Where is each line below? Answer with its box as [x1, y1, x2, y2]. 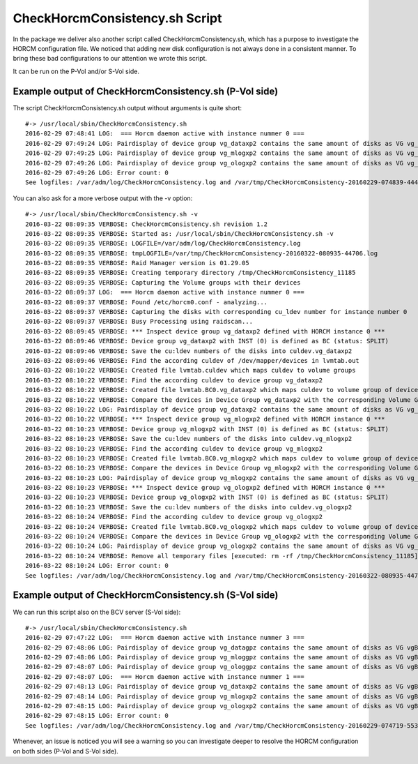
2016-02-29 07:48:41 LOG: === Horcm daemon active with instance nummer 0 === [25, 130, 304, 137]
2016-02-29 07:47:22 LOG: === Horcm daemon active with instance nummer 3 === [25, 634, 304, 642]
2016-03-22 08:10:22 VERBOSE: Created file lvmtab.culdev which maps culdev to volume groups [25, 366, 356, 375]
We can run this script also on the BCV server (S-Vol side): [13, 608, 181, 616]
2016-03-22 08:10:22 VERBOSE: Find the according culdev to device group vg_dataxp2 [25, 376, 323, 384]
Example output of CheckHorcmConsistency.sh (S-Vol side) [13, 590, 279, 601]
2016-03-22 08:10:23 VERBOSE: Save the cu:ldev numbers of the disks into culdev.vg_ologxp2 [25, 503, 353, 511]
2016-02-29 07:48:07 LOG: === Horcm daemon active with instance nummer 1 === [25, 673, 304, 680]
